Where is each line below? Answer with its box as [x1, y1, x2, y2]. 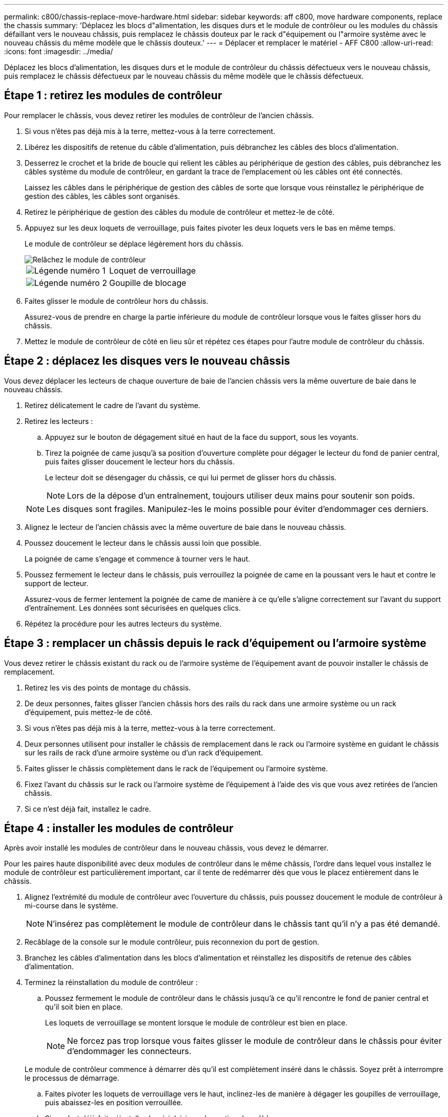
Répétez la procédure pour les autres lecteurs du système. [25, 619, 222, 628]
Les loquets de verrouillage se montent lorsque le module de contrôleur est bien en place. [45, 1018, 348, 1027]
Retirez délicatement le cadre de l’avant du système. [25, 400, 200, 410]
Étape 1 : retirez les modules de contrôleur [4, 89, 222, 102]
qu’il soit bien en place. [45, 1002, 123, 1012]
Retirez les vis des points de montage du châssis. [25, 683, 191, 692]
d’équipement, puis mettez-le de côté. [25, 707, 153, 717]
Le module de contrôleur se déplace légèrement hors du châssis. [25, 239, 244, 248]
